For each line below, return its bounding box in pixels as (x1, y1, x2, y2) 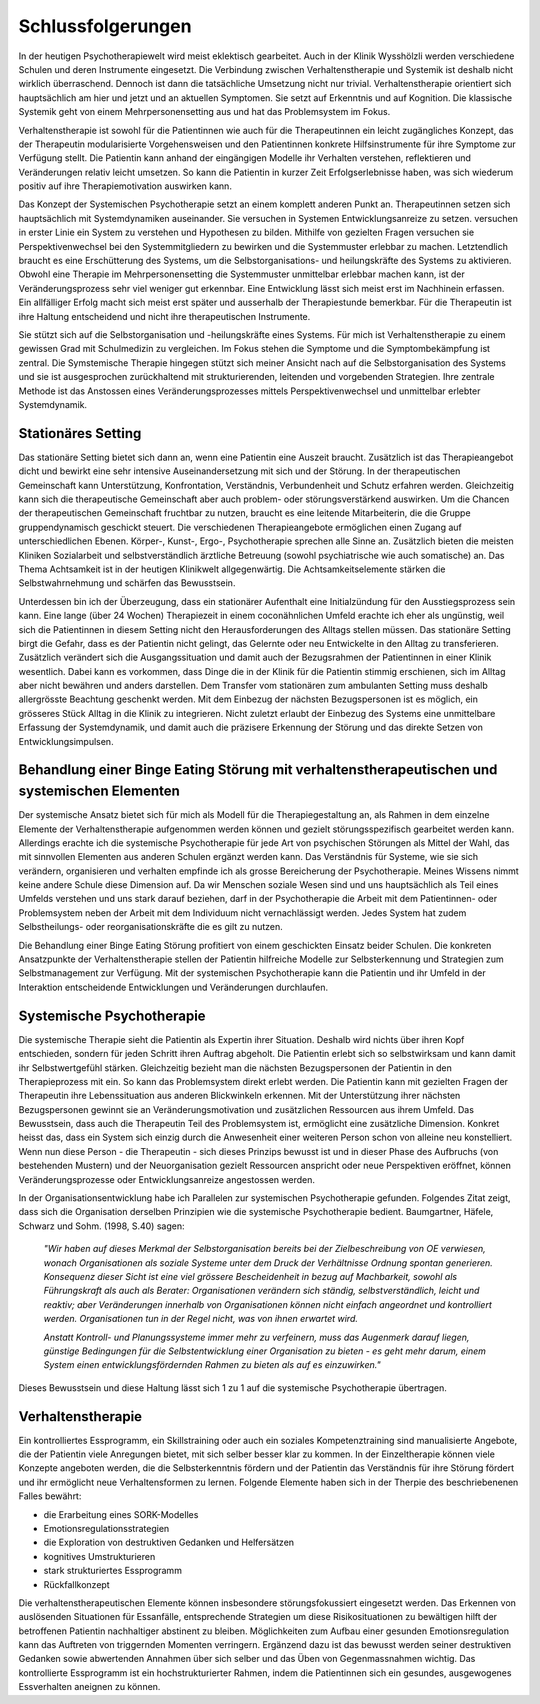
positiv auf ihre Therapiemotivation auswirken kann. (18, 180, 232, 192)
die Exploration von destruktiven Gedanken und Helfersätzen (43, 1536, 295, 1549)
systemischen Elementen (18, 783, 180, 800)
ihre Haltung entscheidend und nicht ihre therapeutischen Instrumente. (18, 310, 311, 322)
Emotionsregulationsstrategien (43, 1522, 170, 1534)
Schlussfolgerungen (18, 15, 192, 37)
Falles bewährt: (18, 1490, 82, 1502)
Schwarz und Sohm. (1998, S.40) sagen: (18, 1220, 185, 1232)
